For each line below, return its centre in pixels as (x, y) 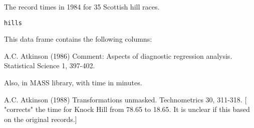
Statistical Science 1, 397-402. (50, 66)
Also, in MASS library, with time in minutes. (73, 83)
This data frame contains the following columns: (78, 39)
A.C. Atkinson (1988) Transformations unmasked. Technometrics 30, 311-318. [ (125, 99)
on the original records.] (41, 119)
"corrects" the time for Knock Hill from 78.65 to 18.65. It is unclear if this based (127, 109)
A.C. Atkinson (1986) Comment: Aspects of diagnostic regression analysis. (118, 55)
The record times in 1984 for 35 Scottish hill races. (82, 7)
